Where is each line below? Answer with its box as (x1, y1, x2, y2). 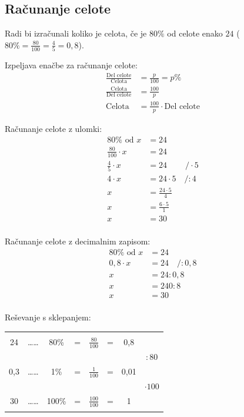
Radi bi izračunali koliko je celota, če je (5, 27, 147, 39)
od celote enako (167, 27, 223, 39)
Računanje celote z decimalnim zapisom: (5, 234, 151, 247)
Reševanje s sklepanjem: (5, 311, 91, 323)
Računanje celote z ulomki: (5, 122, 102, 134)
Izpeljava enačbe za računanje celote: (5, 59, 138, 71)
